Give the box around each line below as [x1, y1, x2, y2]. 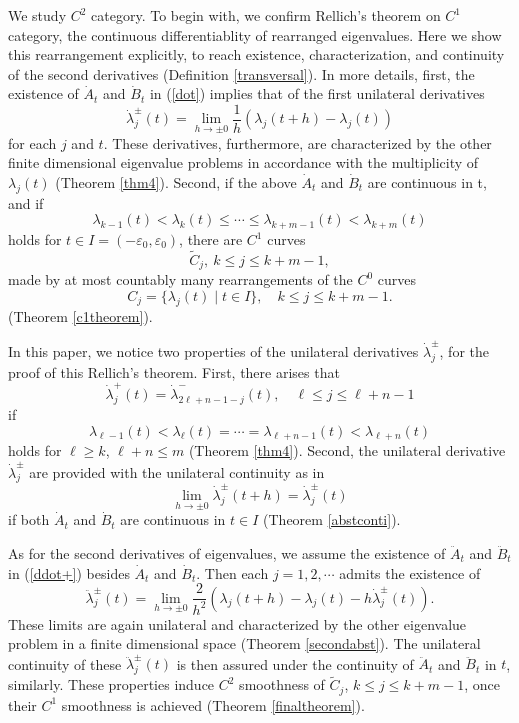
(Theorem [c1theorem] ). [8, 305, 153, 326]
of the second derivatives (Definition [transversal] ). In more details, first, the [8, 63, 475, 84]
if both [8, 509, 50, 530]
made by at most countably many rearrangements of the [8, 269, 353, 290]
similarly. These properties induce [8, 674, 215, 695]
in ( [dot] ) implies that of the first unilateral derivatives [149, 83, 485, 104]
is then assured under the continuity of [176, 653, 414, 674]
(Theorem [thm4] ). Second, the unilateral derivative [188, 440, 506, 461]
